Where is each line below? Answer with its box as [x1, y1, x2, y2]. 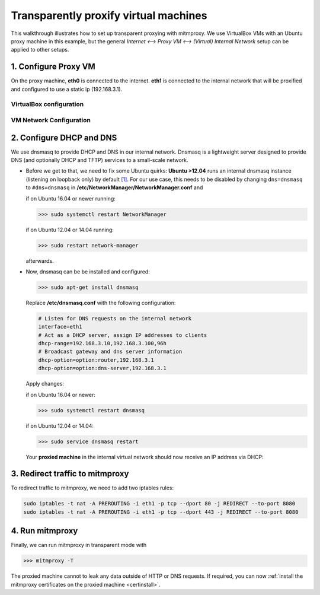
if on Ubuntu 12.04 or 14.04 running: [25, 226, 114, 233]
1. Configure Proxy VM [11, 62, 96, 72]
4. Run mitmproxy [11, 526, 78, 536]
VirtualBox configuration [11, 100, 84, 109]
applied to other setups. [11, 46, 69, 53]
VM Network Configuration [11, 116, 91, 124]
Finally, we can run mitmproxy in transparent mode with [11, 542, 147, 549]
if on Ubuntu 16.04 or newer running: [25, 195, 116, 202]
